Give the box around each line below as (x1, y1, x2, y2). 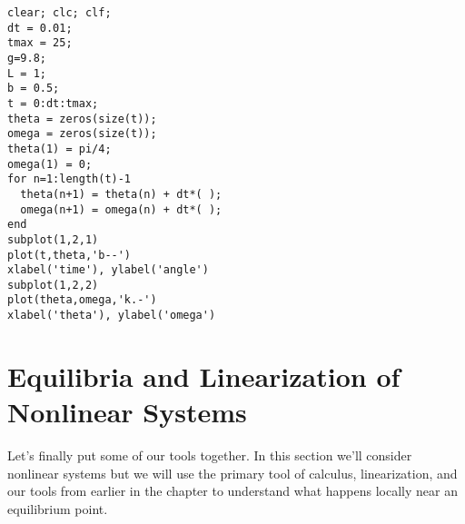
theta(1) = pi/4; (7, 142, 112, 155)
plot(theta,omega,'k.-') (7, 293, 157, 307)
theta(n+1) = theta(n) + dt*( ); (20, 187, 223, 201)
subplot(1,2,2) (7, 278, 99, 292)
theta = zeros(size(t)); (7, 112, 157, 125)
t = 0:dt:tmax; (7, 96, 99, 110)
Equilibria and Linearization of (7, 357, 401, 394)
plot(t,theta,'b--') (7, 248, 132, 262)
